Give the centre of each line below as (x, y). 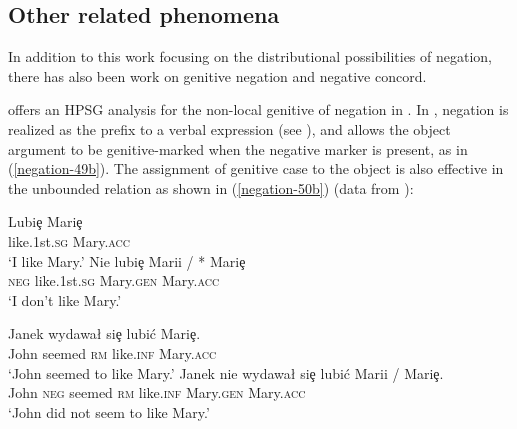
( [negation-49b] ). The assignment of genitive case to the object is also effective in (256, 168)
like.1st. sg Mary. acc (69, 240)
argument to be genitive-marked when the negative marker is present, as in (238, 148)
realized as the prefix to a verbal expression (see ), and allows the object (229, 128)
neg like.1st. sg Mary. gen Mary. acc (114, 280)
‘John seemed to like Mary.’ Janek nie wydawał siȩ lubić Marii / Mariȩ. (226, 372)
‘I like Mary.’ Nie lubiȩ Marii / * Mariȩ (127, 260)
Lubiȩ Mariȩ (45, 221)
